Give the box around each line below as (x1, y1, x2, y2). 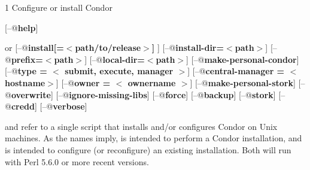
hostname (5, 76, 45, 89)
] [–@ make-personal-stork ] (190, 76, 296, 89)
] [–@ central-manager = (187, 65, 285, 77)
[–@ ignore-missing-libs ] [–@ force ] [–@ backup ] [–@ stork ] (56, 88, 276, 101)
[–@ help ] (5, 21, 38, 34)
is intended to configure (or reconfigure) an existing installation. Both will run (5, 143, 291, 156)
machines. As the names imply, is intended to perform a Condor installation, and (5, 132, 302, 144)
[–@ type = (5, 65, 47, 77)
